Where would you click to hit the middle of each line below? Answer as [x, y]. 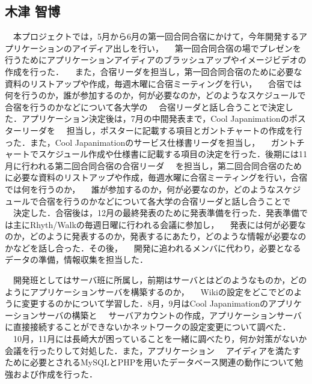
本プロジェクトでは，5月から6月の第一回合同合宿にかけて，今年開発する [156, 36]
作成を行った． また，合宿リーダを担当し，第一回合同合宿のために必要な [154, 71]
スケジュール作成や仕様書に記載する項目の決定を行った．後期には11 [173, 154]
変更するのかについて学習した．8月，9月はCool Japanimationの [145, 303]
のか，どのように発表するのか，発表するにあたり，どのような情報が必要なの [156, 236]
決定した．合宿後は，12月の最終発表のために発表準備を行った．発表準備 [156, 213]
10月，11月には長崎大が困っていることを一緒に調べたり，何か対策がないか [160, 339]
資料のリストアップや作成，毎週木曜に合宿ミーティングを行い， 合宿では [153, 83]
